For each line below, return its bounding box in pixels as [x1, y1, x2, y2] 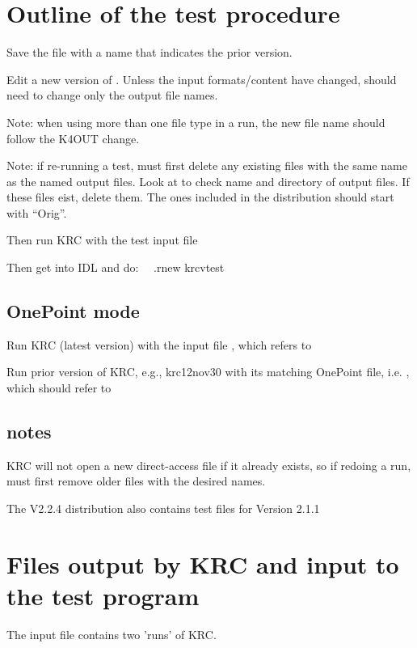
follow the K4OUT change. [6, 129, 140, 146]
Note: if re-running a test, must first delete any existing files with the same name [6, 157, 407, 174]
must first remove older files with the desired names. [6, 472, 266, 489]
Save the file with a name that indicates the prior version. [6, 44, 293, 61]
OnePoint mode [6, 299, 140, 324]
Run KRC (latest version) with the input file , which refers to [6, 336, 312, 353]
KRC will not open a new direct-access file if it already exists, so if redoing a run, [6, 456, 411, 473]
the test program [6, 579, 200, 612]
